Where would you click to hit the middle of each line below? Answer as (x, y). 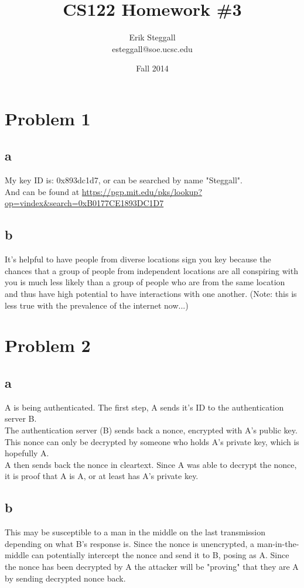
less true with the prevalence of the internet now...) (97, 305)
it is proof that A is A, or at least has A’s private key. (102, 476)
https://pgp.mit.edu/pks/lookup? (142, 191)
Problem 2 (48, 345)
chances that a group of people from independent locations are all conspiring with (151, 270)
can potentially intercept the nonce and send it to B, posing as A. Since (160, 555)
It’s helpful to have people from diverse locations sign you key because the (138, 259)
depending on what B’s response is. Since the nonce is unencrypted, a (130, 543)
